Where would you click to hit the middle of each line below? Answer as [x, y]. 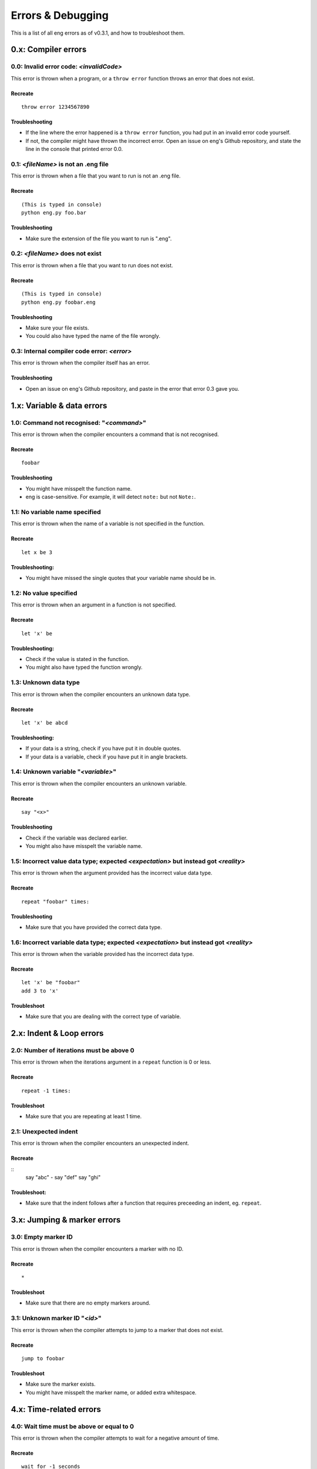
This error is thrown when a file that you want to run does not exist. [92, 265]
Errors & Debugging [60, 15]
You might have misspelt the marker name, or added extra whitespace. [111, 1392]
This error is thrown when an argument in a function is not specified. [94, 605]
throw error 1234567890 [55, 107]
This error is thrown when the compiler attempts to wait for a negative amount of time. [115, 1438]
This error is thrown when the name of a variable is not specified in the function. [108, 524]
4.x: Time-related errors [56, 1409]
